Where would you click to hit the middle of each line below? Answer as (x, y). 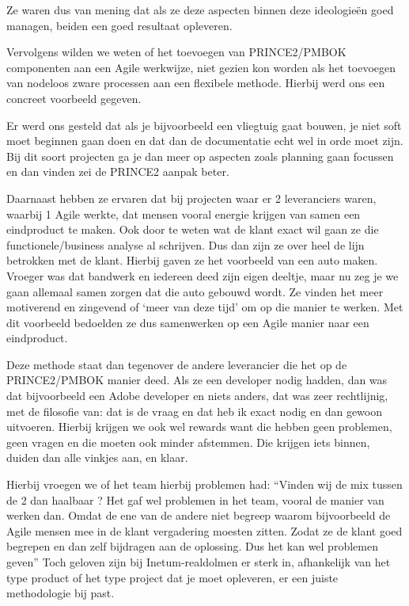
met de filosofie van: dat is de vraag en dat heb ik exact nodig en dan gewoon (195, 411)
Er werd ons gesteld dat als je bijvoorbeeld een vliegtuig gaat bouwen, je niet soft (204, 125)
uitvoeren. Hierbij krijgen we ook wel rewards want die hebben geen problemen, (199, 427)
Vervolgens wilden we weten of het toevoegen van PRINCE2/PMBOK (176, 52)
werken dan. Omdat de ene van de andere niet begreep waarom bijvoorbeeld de (199, 515)
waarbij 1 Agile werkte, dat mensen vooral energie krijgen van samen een (184, 213)
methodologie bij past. (61, 593)
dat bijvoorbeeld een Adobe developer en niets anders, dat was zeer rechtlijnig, (197, 396)
